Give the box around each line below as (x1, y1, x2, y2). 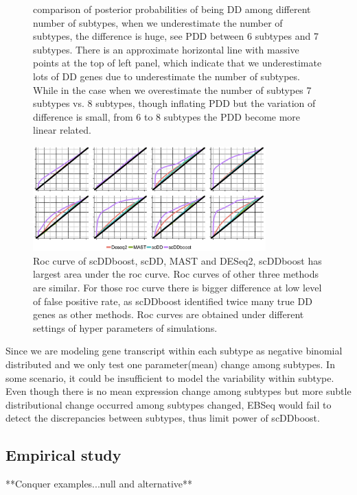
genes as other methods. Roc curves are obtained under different (33, 307, 304, 322)
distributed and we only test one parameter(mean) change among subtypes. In (5, 357, 335, 372)
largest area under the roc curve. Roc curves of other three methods (33, 267, 319, 281)
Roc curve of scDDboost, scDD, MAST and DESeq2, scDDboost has (33, 253, 322, 267)
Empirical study (5, 444, 122, 466)
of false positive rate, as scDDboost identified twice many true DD (33, 293, 312, 308)
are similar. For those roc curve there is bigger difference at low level (33, 280, 322, 295)
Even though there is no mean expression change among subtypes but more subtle (5, 384, 352, 398)
